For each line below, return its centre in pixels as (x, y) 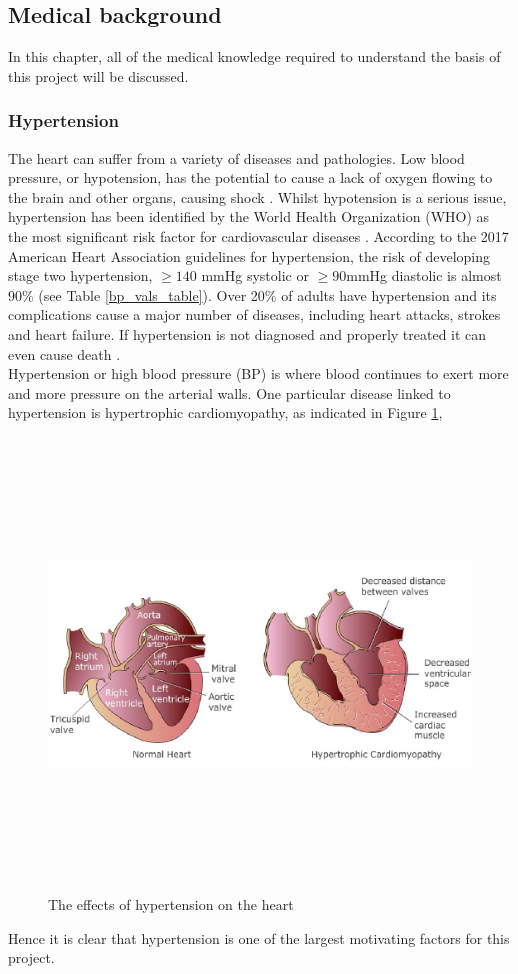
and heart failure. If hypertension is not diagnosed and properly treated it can (247, 333)
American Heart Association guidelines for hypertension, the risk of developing (249, 255)
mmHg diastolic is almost (424, 275)
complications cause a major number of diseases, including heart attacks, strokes (254, 314)
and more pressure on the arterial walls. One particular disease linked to (229, 392)
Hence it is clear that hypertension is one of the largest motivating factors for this (259, 937)
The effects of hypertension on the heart (171, 904)
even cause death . (64, 353)
